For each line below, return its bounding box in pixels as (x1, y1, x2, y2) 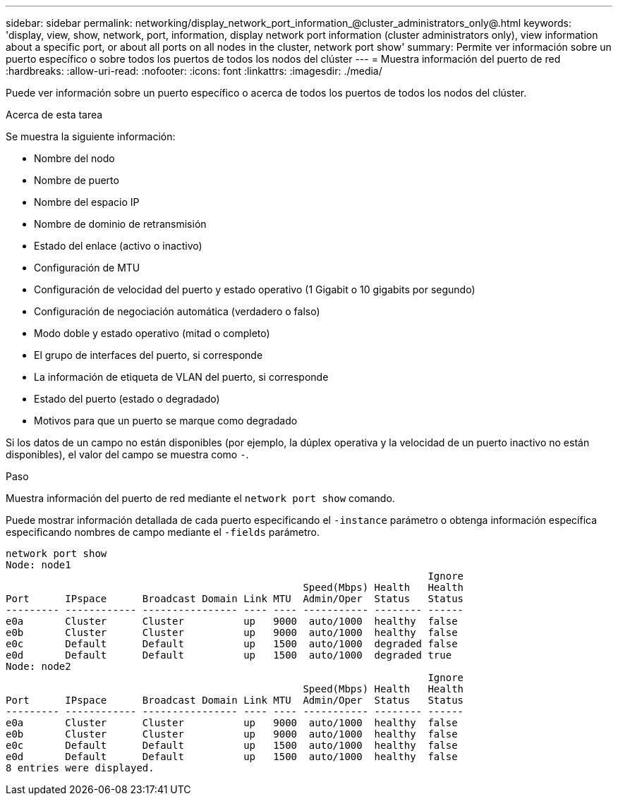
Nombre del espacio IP (34, 196, 140, 208)
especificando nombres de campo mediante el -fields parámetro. (6, 526, 320, 538)
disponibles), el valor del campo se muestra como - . (6, 448, 249, 460)
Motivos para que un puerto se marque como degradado (34, 415, 298, 427)
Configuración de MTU (34, 262, 140, 274)
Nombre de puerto (34, 174, 119, 186)
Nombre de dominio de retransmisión (34, 218, 207, 230)
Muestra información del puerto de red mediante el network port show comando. (6, 492, 395, 504)
